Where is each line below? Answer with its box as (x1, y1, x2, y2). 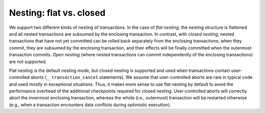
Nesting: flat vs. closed (9, 7, 106, 18)
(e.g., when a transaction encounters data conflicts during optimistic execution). (9, 102, 171, 108)
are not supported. (9, 59, 47, 65)
